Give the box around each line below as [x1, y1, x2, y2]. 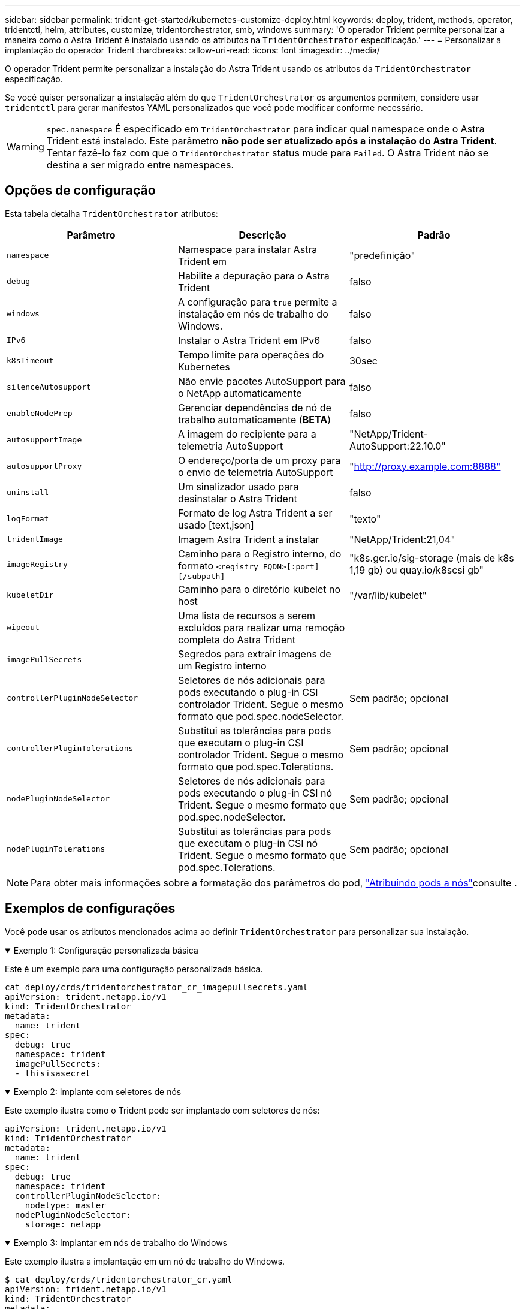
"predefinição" [349, 249, 415, 261]
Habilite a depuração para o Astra [177, 269, 330, 282]
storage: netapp [25, 1219, 101, 1229]
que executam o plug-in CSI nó [177, 837, 318, 849]
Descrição [239, 228, 286, 241]
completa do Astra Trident [177, 633, 295, 646]
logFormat [7, 514, 49, 524]
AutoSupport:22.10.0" [349, 439, 446, 452]
